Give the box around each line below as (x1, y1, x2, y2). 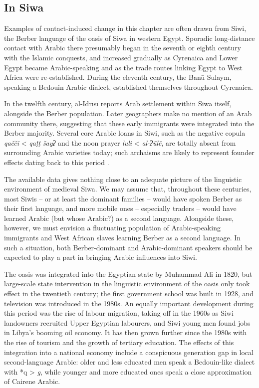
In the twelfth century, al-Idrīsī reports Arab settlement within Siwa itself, (4, 98, 232, 109)
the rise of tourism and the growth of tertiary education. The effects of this (4, 337, 234, 348)
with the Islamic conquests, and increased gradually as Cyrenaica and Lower (4, 52, 238, 62)
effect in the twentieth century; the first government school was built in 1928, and (4, 288, 254, 299)
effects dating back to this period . (4, 157, 109, 167)
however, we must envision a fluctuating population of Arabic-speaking (4, 222, 221, 233)
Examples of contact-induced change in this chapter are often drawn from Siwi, (4, 23, 247, 33)
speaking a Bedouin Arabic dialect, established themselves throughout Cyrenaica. (4, 81, 253, 92)
